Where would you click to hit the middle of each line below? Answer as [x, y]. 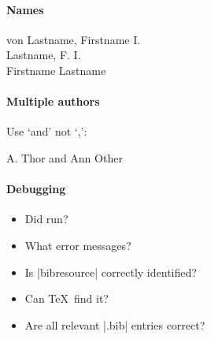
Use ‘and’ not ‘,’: [47, 131]
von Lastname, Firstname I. [74, 39]
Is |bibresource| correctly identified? [111, 272]
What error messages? [78, 245]
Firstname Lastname [56, 70]
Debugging [36, 189]
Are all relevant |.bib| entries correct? [115, 324]
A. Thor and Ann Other [65, 157]
